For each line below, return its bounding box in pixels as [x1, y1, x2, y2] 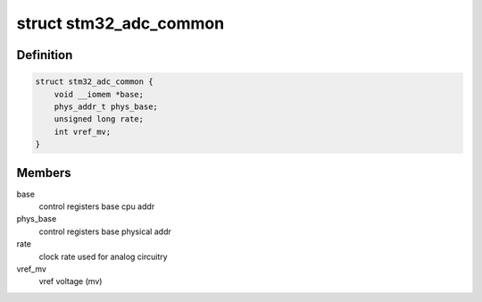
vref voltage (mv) [38, 276, 103, 287]
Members [16, 165, 71, 180]
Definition [16, 47, 73, 63]
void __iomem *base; [54, 89, 145, 99]
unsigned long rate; [54, 114, 145, 124]
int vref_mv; [54, 126, 112, 137]
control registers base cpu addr [38, 201, 155, 212]
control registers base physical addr [38, 226, 171, 237]
